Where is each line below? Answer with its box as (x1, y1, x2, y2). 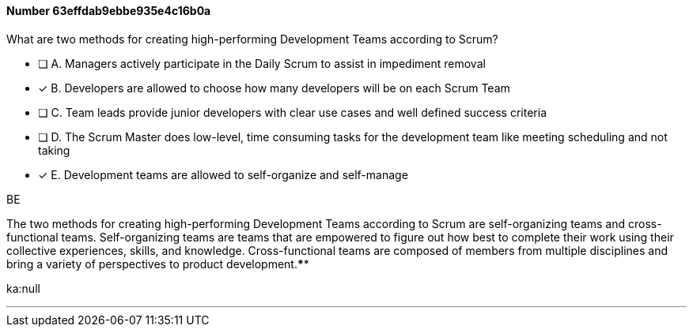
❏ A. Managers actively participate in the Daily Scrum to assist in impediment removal (38, 56, 486, 70)
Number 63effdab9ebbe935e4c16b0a (6, 4, 211, 17)
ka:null (6, 281, 40, 295)
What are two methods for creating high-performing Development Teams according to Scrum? (6, 32, 498, 46)
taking (38, 143, 70, 157)
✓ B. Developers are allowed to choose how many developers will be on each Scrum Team (38, 80, 510, 95)
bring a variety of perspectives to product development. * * (6, 256, 309, 271)
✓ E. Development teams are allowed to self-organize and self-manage (38, 167, 408, 181)
